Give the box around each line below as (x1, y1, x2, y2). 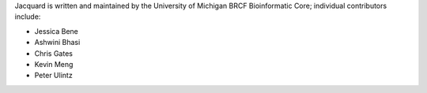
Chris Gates (34, 48, 73, 58)
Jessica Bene (34, 26, 79, 35)
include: (14, 12, 41, 21)
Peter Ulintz (34, 71, 73, 80)
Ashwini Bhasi (34, 38, 81, 47)
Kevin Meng (34, 59, 74, 69)
